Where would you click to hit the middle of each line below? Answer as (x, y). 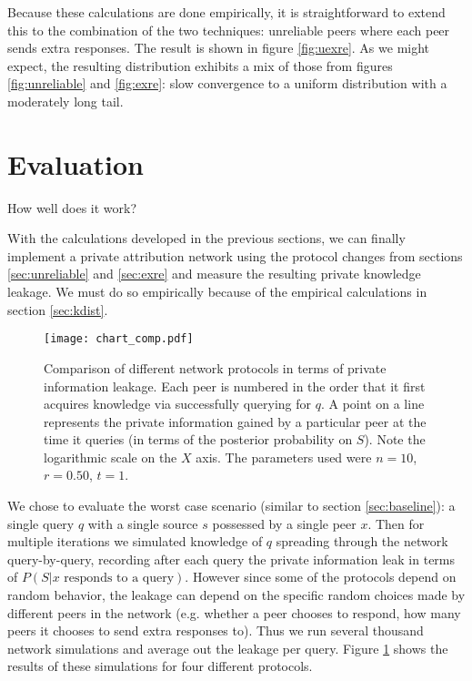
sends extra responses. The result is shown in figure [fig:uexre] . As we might (219, 48)
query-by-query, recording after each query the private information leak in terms (231, 559)
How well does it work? (72, 207)
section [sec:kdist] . (58, 309)
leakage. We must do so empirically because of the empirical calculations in (217, 292)
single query (41, 523)
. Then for (396, 523)
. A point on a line (372, 404)
